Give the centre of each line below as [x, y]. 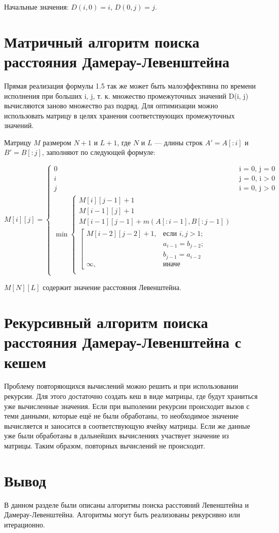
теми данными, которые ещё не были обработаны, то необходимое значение [121, 416]
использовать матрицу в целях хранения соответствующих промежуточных [119, 115]
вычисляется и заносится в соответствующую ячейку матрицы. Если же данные [127, 425]
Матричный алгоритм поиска [102, 41]
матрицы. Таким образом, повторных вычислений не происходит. [105, 446]
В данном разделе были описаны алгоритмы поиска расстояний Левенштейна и [127, 504]
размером [57, 142]
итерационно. [25, 524]
